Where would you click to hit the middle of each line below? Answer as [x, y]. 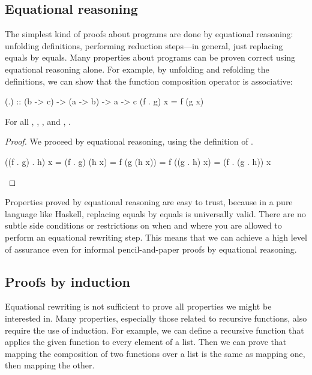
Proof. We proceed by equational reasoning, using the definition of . [129, 141]
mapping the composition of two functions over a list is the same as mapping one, [155, 353]
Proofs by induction [68, 281]
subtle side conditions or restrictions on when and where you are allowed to [143, 225]
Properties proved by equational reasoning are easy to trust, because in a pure [149, 202]
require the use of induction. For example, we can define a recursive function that [154, 330]
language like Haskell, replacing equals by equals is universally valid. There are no [155, 213]
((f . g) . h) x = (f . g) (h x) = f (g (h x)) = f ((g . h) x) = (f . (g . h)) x [138, 161]
